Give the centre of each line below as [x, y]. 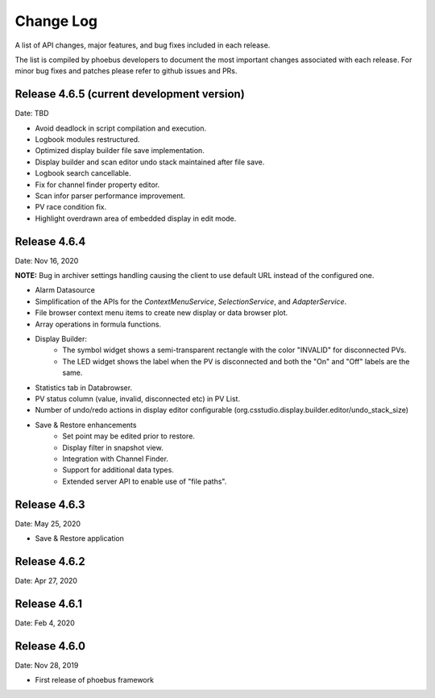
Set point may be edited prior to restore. [128, 436]
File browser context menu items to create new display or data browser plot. [162, 313]
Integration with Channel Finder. [116, 459]
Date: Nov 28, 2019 [47, 665]
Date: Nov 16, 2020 [47, 260]
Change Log [56, 21]
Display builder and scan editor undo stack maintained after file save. [150, 162]
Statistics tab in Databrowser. [84, 388]
